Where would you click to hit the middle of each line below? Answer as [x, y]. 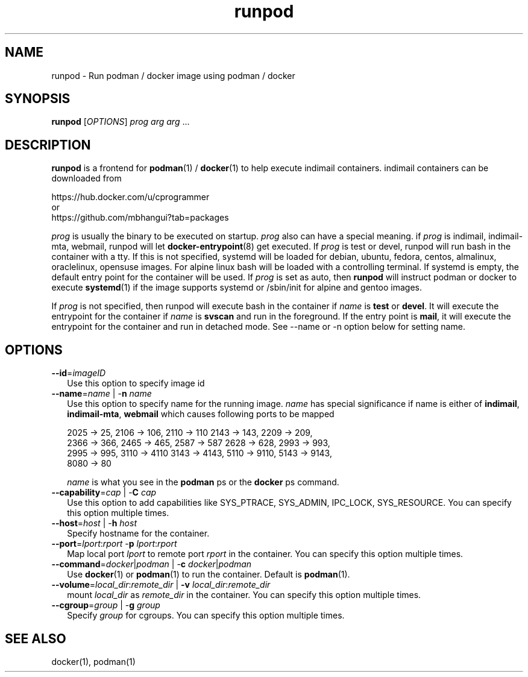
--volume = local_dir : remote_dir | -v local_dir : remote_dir [161, 585]
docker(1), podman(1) [93, 661]
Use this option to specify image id [136, 383]
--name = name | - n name [102, 394]
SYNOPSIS [38, 99]
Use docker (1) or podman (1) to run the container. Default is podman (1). [209, 575]
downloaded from [86, 178]
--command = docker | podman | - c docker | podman [152, 564]
